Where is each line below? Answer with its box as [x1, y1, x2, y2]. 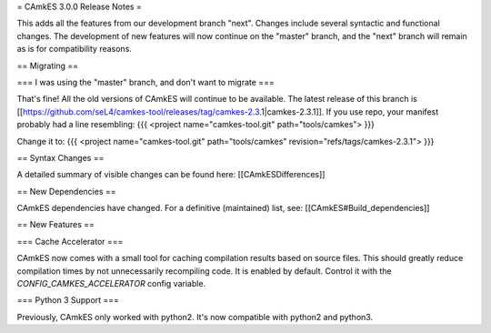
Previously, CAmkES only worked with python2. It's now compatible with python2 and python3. [16, 311, 373, 322]
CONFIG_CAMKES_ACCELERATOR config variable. [16, 278, 206, 289]
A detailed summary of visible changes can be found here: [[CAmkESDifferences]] [16, 169, 326, 180]
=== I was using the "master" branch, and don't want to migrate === [16, 76, 275, 87]
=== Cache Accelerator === [16, 236, 124, 247]
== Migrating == [16, 60, 79, 71]
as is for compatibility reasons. [16, 44, 132, 55]
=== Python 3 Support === [16, 295, 120, 306]
